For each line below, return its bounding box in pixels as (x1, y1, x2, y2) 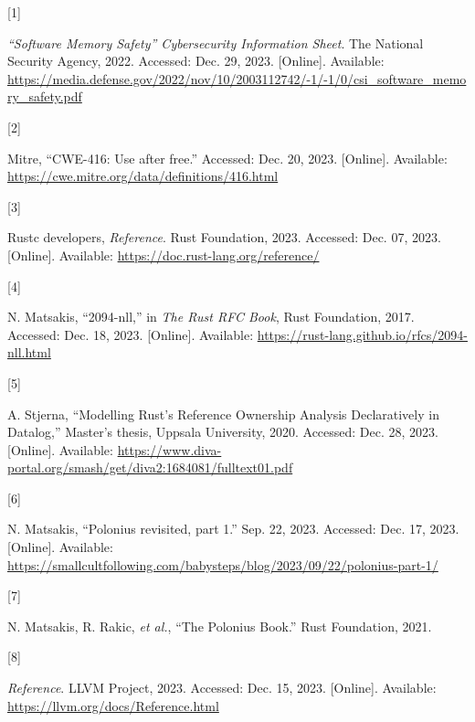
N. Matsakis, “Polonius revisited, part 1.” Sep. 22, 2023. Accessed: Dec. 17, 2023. (7, 519, 459, 538)
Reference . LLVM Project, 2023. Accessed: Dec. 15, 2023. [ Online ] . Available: (7, 678, 437, 697)
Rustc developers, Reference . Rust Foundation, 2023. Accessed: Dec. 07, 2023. (7, 228, 441, 247)
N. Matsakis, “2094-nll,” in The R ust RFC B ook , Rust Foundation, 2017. (7, 307, 415, 326)
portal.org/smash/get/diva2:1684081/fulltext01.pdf (7, 458, 293, 477)
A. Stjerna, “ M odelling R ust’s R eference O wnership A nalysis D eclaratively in (7, 404, 439, 423)
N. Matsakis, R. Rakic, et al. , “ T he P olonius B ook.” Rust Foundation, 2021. (7, 616, 432, 635)
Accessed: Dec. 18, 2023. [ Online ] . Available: (7, 324, 254, 344)
